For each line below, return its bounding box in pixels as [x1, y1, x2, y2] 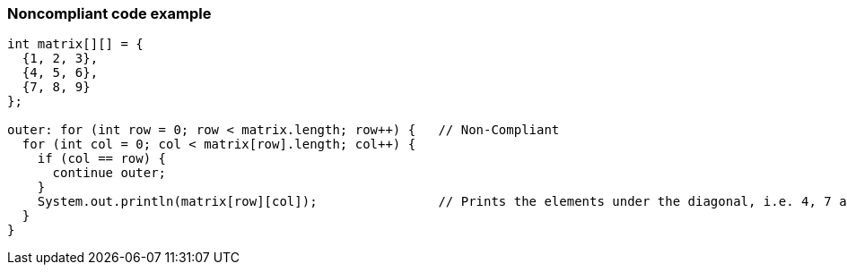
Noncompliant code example [7, 4, 212, 22]
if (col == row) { [37, 151, 167, 166]
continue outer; [52, 166, 167, 181]
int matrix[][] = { [7, 37, 144, 52]
